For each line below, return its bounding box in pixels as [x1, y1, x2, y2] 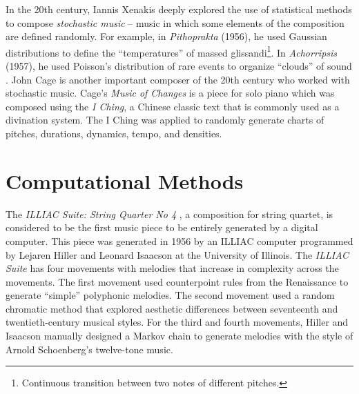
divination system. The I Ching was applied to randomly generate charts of [6, 112, 324, 127]
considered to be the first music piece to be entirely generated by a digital [6, 220, 318, 235]
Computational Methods [6, 166, 244, 195]
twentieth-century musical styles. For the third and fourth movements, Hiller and [6, 315, 349, 329]
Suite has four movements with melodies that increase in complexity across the [6, 261, 339, 275]
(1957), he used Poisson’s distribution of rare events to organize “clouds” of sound [6, 59, 352, 73]
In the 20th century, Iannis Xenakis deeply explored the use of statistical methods [6, 2, 352, 16]
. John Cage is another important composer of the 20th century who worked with [6, 72, 350, 86]
